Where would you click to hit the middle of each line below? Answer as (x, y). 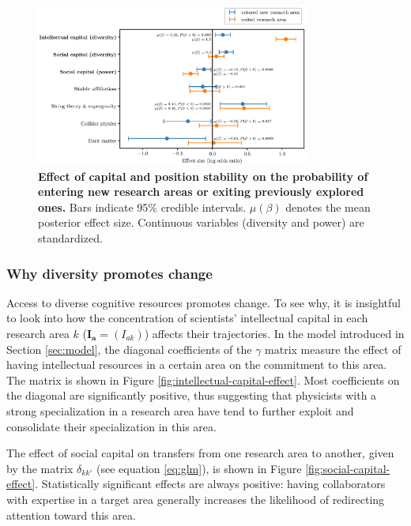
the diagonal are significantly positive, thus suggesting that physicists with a (192, 395)
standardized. (70, 238)
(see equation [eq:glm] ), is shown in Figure (199, 468)
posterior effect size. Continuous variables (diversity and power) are (201, 222)
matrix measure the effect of (333, 349)
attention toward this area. (71, 515)
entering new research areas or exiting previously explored (201, 192)
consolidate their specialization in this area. (111, 426)
